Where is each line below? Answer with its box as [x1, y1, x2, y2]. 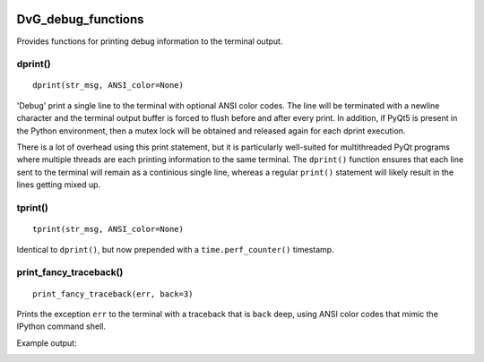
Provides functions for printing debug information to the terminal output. [16, 36, 283, 47]
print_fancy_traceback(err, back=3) [32, 289, 194, 299]
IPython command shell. [16, 321, 107, 332]
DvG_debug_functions [16, 12, 144, 27]
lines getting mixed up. [16, 179, 101, 190]
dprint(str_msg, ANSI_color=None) [32, 81, 184, 90]
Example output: [16, 337, 77, 349]
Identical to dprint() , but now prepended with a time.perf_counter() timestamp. [16, 244, 335, 254]
